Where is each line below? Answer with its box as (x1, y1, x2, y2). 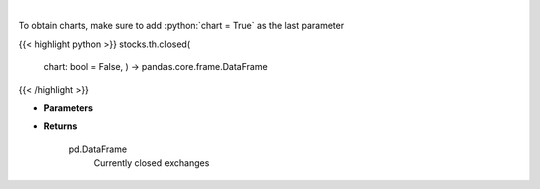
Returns (43, 120, 78, 132)
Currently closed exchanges (93, 157, 210, 169)
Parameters (43, 101, 94, 114)
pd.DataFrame (68, 143, 128, 155)
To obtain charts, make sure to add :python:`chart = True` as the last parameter (18, 20, 345, 32)
